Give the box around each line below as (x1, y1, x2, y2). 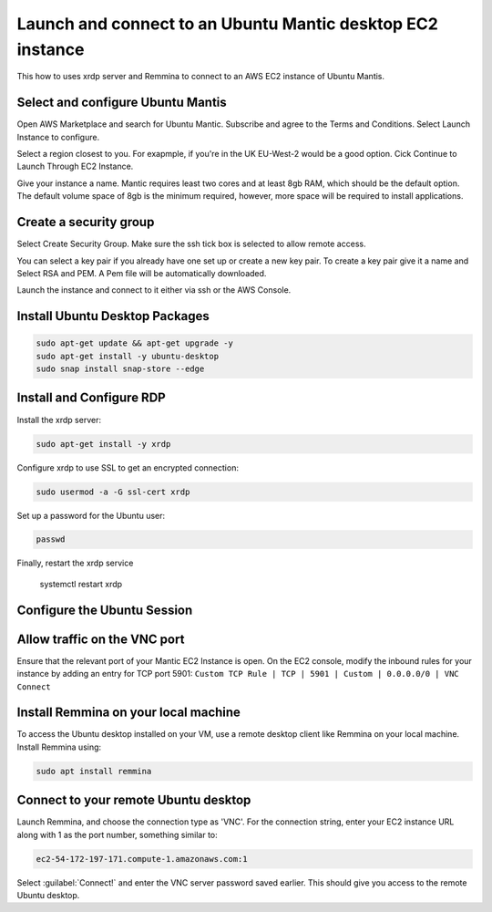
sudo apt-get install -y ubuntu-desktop (36, 351, 219, 361)
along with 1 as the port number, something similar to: (16, 829, 218, 840)
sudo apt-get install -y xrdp (36, 439, 171, 449)
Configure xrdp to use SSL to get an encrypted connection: (16, 461, 239, 473)
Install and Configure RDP (16, 390, 166, 406)
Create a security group (16, 214, 155, 230)
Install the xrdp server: (16, 414, 102, 425)
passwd (36, 534, 66, 544)
